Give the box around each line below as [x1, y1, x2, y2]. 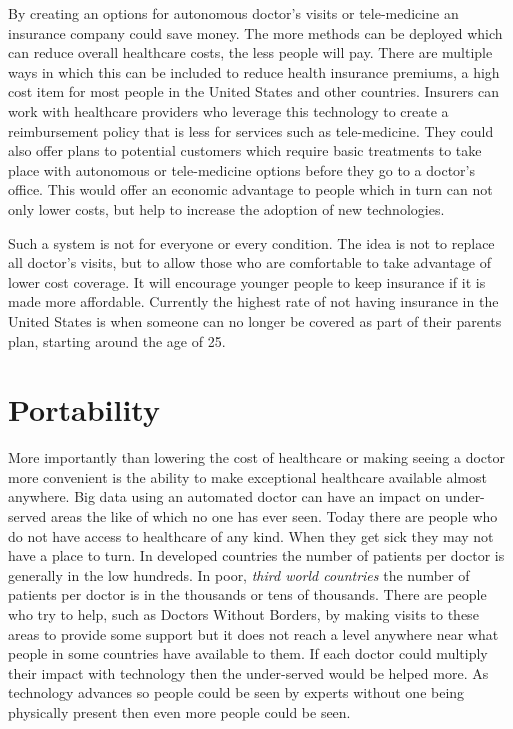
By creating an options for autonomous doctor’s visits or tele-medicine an [8, 3, 459, 23]
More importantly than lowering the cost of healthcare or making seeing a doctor [8, 447, 505, 468]
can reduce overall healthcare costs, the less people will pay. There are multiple [8, 42, 493, 63]
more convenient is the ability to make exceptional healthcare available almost [8, 466, 487, 487]
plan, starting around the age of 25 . [8, 330, 226, 351]
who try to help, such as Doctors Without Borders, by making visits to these [8, 603, 479, 624]
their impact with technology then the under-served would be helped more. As [8, 662, 489, 683]
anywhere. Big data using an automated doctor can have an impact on [8, 486, 441, 507]
